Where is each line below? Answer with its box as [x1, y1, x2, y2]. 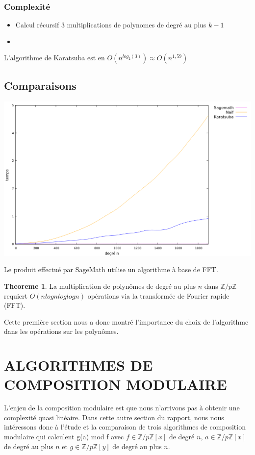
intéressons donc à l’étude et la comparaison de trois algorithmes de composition [4, 422, 246, 432]
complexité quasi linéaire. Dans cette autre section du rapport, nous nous [4, 412, 224, 422]
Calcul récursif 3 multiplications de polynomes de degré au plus [15, 20, 206, 30]
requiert [4, 290, 27, 301]
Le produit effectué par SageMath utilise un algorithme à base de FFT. [4, 264, 218, 275]
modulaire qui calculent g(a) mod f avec [4, 431, 124, 441]
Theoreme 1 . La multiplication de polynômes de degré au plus [4, 280, 196, 291]
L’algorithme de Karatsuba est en [4, 52, 105, 63]
